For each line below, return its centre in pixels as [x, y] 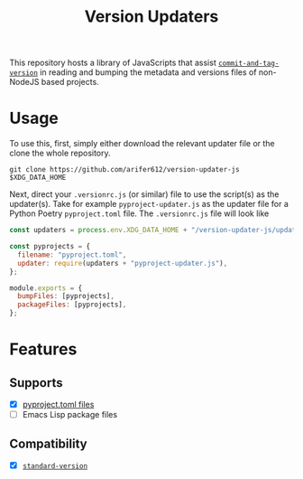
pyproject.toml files [58, 404]
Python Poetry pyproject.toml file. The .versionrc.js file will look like [139, 213]
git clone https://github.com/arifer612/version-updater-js [125, 170]
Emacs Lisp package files [70, 415]
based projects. [70, 82]
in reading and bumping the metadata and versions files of [148, 72]
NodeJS [24, 82]
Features [43, 349]
